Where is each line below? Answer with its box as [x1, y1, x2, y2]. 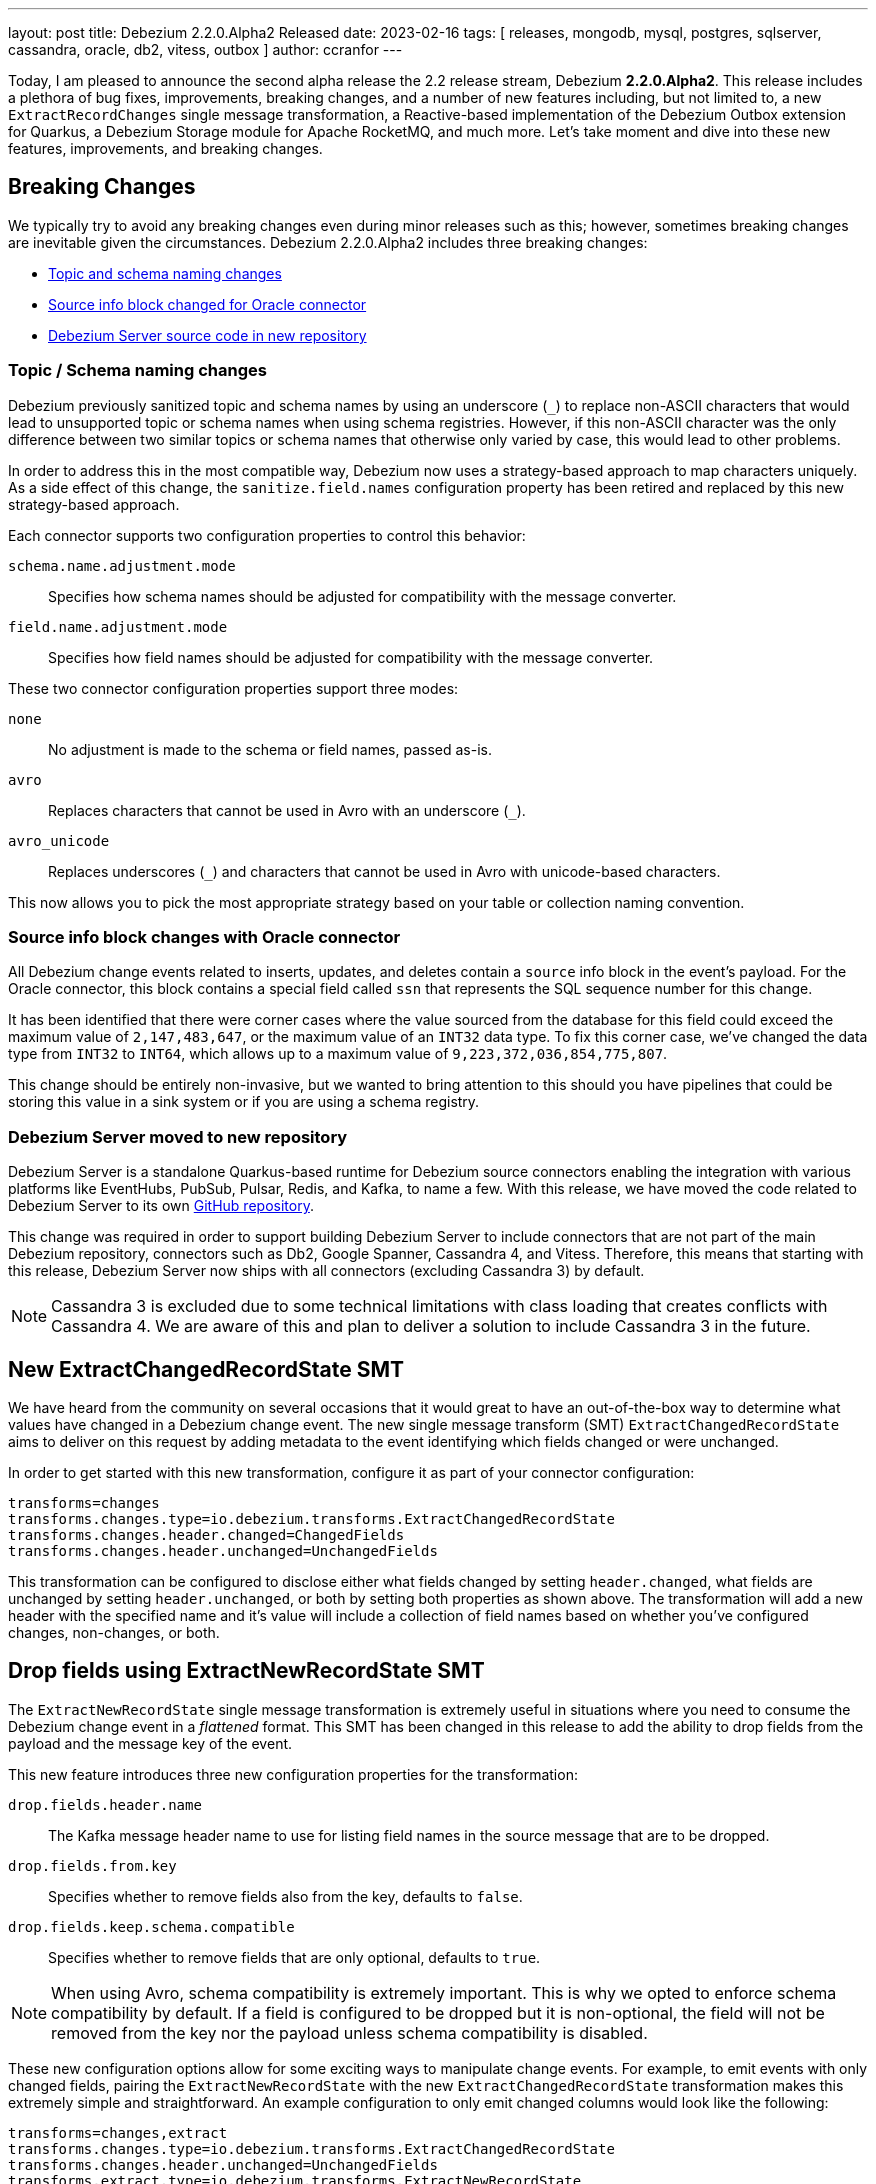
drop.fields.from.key [8, 1857, 177, 1874]
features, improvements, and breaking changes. [8, 140, 323, 157]
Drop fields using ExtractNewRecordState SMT [8, 1658, 485, 1684]
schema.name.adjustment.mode [8, 557, 236, 574]
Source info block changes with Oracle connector [8, 926, 401, 947]
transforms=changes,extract [8, 2124, 228, 2141]
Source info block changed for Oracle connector [48, 295, 367, 313]
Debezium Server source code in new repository [48, 326, 367, 344]
